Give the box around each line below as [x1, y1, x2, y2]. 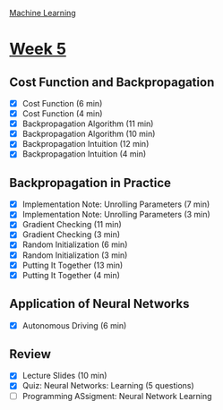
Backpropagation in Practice [9, 175, 172, 191]
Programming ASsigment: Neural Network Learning [21, 390, 212, 401]
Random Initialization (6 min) [21, 239, 128, 250]
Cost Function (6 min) [21, 98, 103, 108]
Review [9, 346, 52, 362]
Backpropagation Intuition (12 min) [21, 139, 150, 149]
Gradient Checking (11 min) [21, 219, 123, 230]
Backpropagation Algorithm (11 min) [21, 118, 154, 129]
